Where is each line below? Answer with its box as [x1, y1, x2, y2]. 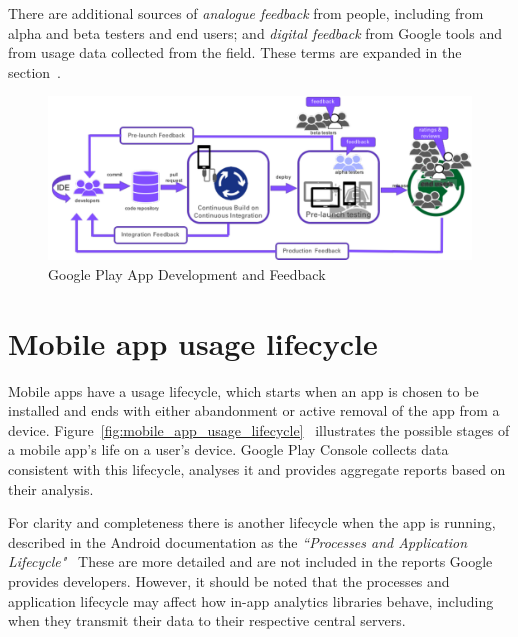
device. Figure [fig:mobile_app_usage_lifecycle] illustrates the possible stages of [8, 419, 510, 440]
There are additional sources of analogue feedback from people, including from [8, 3, 484, 23]
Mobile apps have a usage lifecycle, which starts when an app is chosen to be [8, 380, 479, 401]
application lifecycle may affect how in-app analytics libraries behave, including [8, 590, 494, 611]
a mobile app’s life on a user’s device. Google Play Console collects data [8, 439, 449, 460]
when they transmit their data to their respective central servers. [8, 610, 406, 631]
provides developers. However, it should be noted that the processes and [8, 571, 450, 591]
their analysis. [8, 478, 94, 499]
